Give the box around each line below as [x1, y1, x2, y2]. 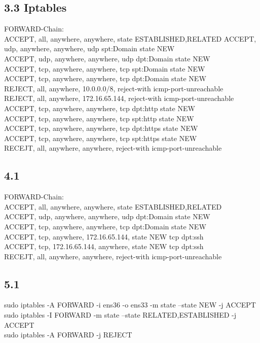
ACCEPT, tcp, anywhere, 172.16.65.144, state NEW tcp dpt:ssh [4, 231, 204, 242]
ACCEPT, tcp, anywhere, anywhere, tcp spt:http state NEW [4, 113, 194, 123]
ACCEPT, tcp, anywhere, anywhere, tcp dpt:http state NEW [4, 102, 195, 113]
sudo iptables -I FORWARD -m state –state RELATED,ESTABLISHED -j [4, 310, 237, 320]
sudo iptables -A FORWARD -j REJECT [4, 329, 132, 340]
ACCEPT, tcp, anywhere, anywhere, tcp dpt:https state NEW [4, 123, 198, 133]
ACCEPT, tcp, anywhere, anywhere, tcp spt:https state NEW [4, 132, 197, 143]
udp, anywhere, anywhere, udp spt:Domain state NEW [4, 43, 175, 54]
